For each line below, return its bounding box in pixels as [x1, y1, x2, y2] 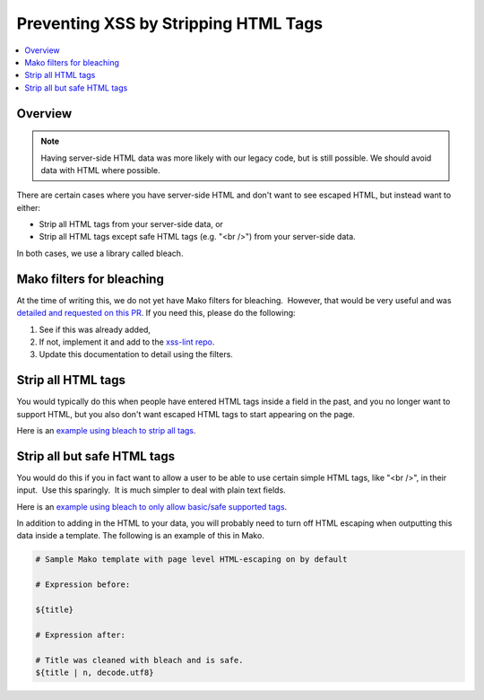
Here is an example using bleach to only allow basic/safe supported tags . [16, 501, 288, 512]
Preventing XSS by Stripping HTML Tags [16, 13, 324, 33]
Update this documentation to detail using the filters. [39, 349, 233, 360]
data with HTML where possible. [40, 164, 160, 175]
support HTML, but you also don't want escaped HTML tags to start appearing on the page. [16, 408, 356, 419]
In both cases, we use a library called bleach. [16, 248, 184, 258]
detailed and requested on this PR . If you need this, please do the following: [16, 308, 296, 319]
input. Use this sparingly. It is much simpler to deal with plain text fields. [16, 485, 286, 495]
